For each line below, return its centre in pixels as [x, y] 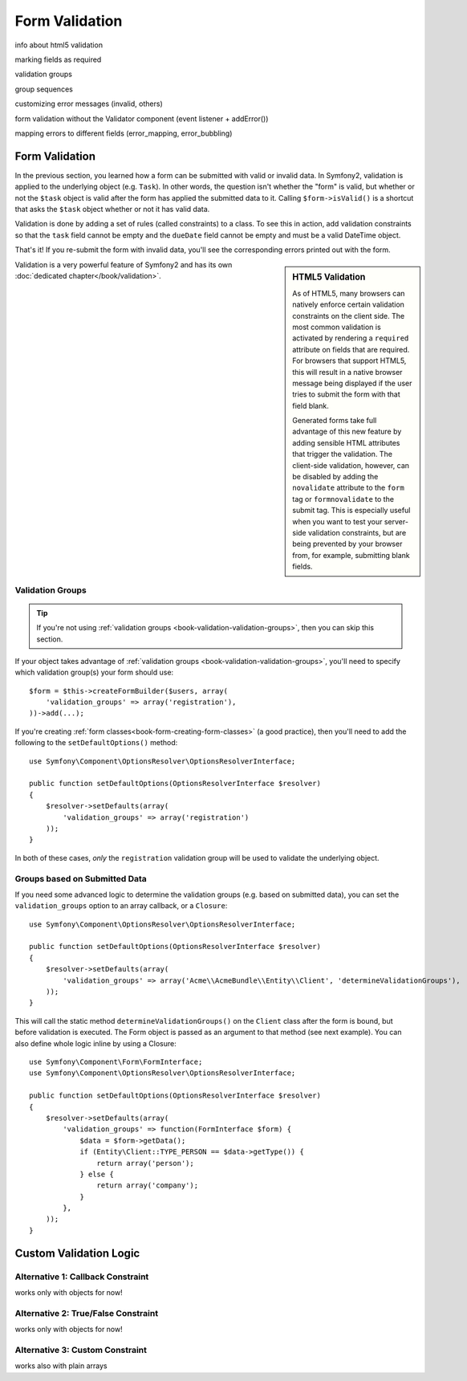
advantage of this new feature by [347, 432]
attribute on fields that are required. [351, 349]
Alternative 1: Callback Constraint [82, 1277]
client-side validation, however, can [351, 465]
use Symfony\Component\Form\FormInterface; [116, 1062]
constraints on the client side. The [349, 316]
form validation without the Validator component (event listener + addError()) [142, 118]
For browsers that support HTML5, [349, 361]
